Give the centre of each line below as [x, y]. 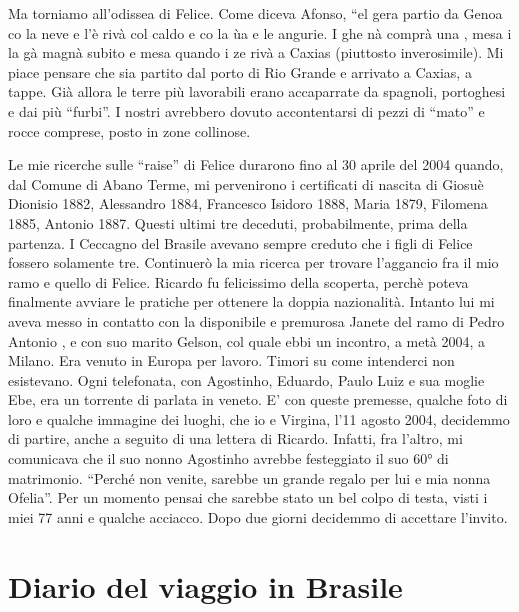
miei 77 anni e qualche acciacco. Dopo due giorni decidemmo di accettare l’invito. [258, 516]
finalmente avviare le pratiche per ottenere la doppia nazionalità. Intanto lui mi [251, 301]
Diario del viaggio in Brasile [205, 585]
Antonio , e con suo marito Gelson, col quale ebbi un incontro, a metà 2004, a [247, 340]
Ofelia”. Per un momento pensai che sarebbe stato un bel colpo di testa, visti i [248, 497]
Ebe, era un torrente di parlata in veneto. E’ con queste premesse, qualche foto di [258, 399]
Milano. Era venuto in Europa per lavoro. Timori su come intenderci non [231, 360]
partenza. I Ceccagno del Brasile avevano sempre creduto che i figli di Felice [240, 242]
